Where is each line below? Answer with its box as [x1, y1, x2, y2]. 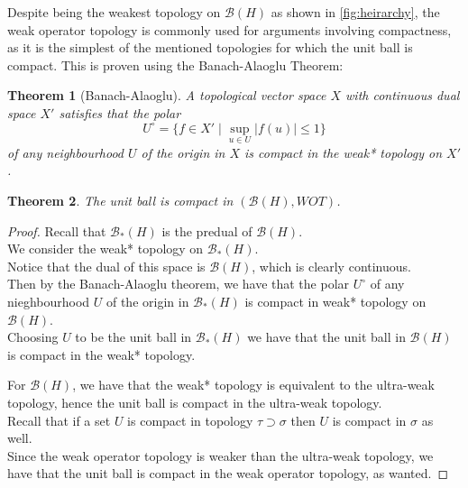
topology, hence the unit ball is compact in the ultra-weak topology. [7, 392, 382, 411]
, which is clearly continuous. [252, 256, 411, 275]
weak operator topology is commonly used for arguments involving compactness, [7, 20, 452, 39]
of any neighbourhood [7, 143, 124, 161]
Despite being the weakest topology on [7, 3, 221, 21]
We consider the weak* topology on [7, 239, 204, 258]
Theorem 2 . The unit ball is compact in [7, 190, 234, 209]
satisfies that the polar [59, 103, 181, 122]
